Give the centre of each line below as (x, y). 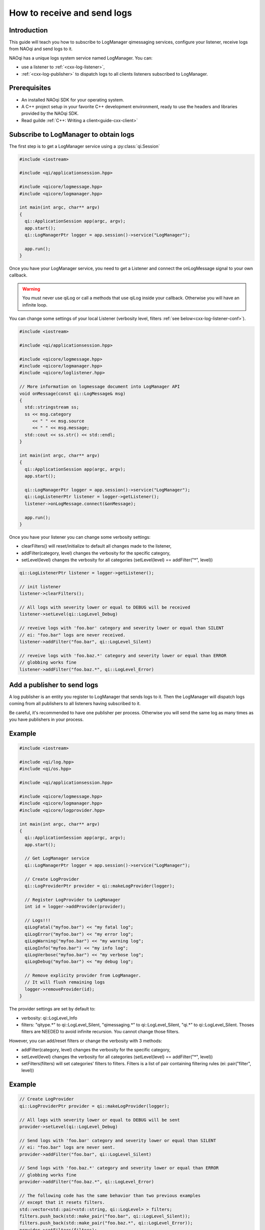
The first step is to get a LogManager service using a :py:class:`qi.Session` (85, 146)
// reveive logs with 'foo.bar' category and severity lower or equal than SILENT (122, 628)
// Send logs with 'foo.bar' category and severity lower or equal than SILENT (118, 1140)
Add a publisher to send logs (54, 685)
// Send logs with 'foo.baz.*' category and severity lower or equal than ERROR (119, 1168)
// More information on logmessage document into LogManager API (100, 387)
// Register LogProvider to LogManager (73, 900)
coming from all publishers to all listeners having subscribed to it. (75, 704)
